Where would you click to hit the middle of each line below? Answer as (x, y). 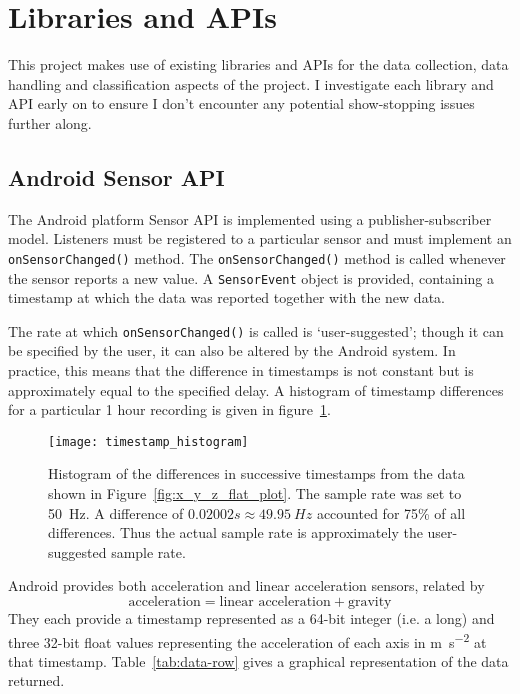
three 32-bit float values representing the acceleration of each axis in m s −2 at (247, 640)
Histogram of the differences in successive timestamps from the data (256, 473)
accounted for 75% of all (391, 512)
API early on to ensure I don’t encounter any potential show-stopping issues (241, 103)
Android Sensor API (116, 176)
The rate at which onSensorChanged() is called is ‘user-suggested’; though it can (256, 330)
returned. (36, 680)
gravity (369, 602)
